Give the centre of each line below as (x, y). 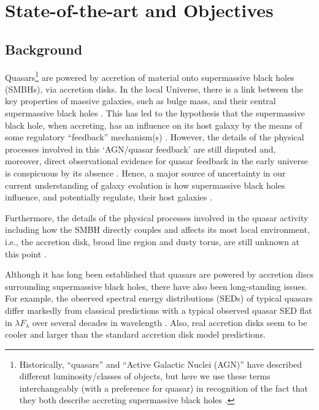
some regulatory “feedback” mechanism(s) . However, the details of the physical (155, 137)
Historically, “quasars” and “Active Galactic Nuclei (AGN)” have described (161, 364)
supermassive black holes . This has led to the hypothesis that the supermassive (155, 113)
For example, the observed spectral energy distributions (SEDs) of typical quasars (159, 298)
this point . (26, 253)
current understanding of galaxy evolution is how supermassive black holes (145, 185)
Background (44, 49)
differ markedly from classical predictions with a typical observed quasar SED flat (159, 310)
